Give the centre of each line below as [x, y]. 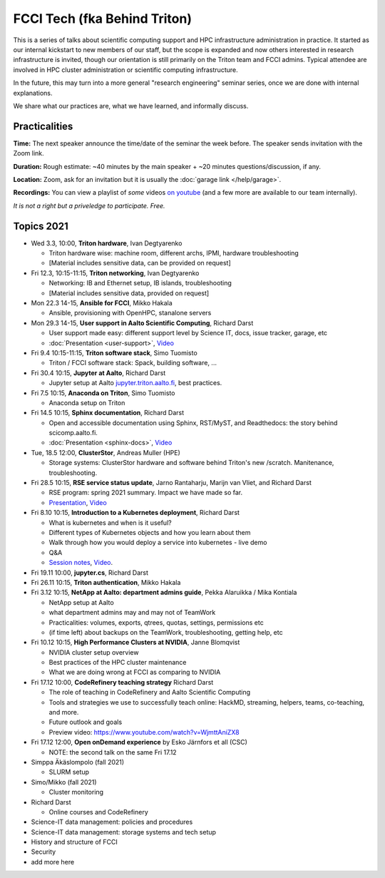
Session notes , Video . [81, 563]
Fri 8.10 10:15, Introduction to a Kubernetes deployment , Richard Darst [135, 513]
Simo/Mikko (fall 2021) [64, 782]
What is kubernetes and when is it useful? [110, 522]
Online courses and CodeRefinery [99, 812]
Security [43, 852]
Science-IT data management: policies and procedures [112, 822]
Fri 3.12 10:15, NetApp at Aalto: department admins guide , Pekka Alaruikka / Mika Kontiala [164, 593]
